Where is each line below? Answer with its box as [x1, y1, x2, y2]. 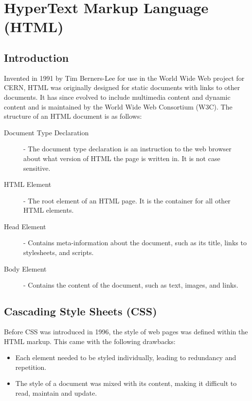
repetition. [15, 362, 47, 372]
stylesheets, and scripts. [23, 247, 94, 257]
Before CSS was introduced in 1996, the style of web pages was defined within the [4, 327, 248, 337]
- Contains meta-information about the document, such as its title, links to [23, 237, 247, 248]
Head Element [4, 221, 46, 231]
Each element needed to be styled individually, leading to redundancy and [15, 352, 236, 363]
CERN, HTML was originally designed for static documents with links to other [4, 82, 240, 92]
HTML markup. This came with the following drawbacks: [4, 336, 176, 346]
